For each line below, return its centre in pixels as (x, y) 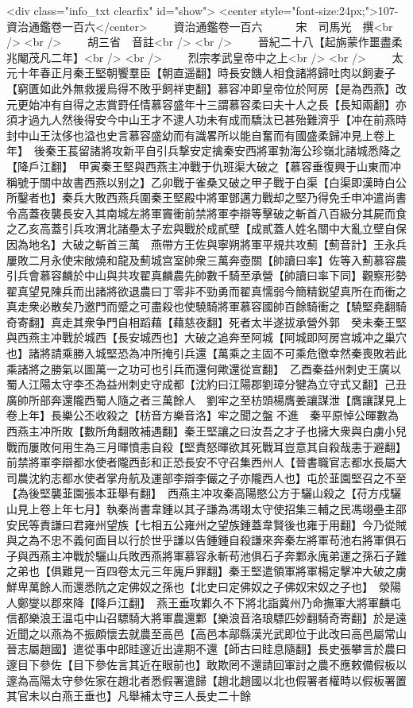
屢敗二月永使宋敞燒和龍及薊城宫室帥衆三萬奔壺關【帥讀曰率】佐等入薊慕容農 (206, 259)
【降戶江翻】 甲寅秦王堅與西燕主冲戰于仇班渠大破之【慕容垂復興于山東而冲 (204, 166)
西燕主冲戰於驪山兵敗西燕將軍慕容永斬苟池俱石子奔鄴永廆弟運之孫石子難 (217, 555)
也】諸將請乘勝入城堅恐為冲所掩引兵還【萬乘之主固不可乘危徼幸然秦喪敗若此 (206, 353)
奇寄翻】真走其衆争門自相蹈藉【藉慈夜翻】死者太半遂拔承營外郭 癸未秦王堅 (206, 321)
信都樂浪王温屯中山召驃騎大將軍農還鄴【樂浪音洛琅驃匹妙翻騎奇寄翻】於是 (201, 618)
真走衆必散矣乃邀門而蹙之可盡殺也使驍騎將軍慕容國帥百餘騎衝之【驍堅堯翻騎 (206, 306)
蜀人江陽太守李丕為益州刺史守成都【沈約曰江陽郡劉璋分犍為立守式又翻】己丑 (206, 384)
